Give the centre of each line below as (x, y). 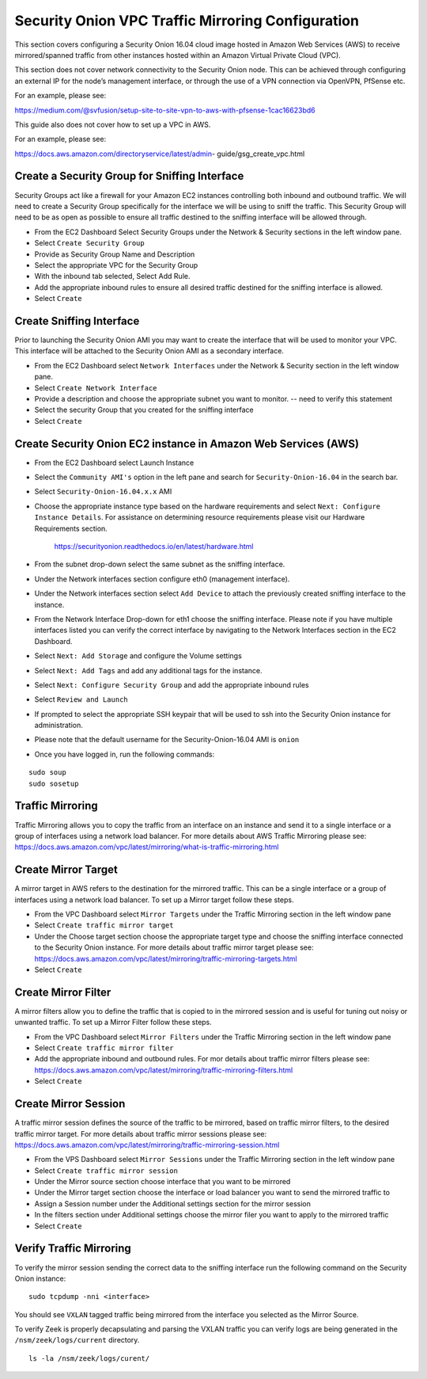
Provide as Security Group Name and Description (115, 254)
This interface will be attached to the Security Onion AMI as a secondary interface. (149, 351)
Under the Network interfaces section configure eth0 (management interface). (162, 579)
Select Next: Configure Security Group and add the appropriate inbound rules (172, 684)
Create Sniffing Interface (77, 321)
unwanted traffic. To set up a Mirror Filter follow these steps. (113, 1023)
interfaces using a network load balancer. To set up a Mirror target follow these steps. (154, 900)
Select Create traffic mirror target (104, 925)
